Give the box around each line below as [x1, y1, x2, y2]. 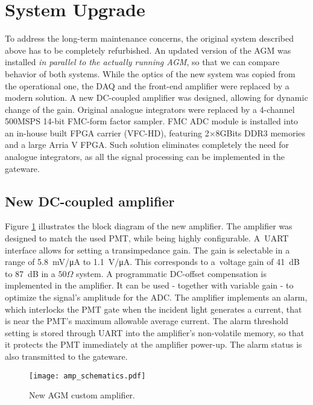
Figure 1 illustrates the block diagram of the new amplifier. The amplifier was [5, 220, 292, 232]
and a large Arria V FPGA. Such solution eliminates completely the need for [5, 138, 289, 151]
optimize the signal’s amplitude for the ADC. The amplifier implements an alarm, [5, 291, 308, 304]
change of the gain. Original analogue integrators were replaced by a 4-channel [5, 103, 295, 115]
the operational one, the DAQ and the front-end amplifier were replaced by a [5, 79, 289, 92]
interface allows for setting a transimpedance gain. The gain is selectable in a [5, 243, 290, 256]
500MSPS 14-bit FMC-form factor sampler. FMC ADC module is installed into [5, 115, 299, 127]
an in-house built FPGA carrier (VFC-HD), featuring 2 [5, 126, 209, 139]
